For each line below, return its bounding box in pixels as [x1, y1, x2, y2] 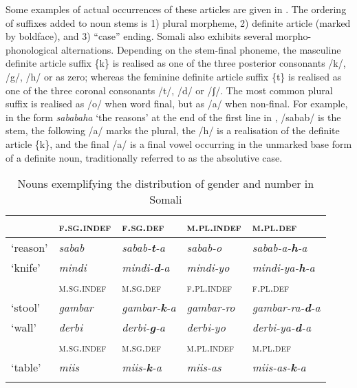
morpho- [275, 29, 312, 43]
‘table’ [11, 359, 41, 376]
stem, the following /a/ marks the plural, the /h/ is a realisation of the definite [6, 123, 340, 138]
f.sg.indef [58, 219, 111, 235]
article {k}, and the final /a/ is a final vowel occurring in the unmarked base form [6, 136, 352, 151]
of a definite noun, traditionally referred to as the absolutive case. [6, 150, 283, 164]
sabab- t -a [122, 239, 165, 256]
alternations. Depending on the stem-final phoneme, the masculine [61, 42, 341, 56]
